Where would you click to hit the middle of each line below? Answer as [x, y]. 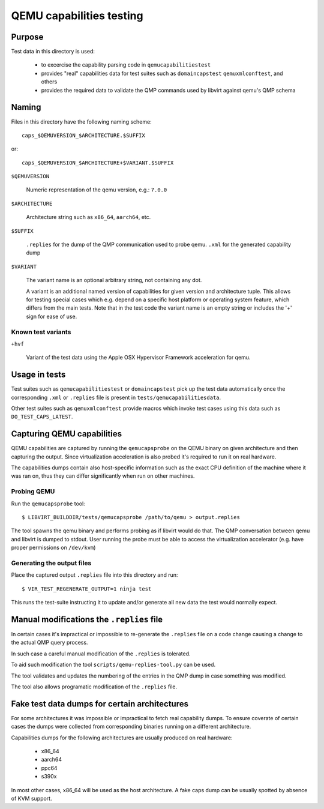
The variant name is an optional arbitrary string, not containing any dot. [114, 280]
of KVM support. [31, 798]
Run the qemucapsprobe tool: [48, 504]
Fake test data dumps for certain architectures [100, 704]
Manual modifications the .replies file [87, 619]
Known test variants [41, 332]
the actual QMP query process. [49, 643]
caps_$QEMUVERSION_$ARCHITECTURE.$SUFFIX [83, 135]
